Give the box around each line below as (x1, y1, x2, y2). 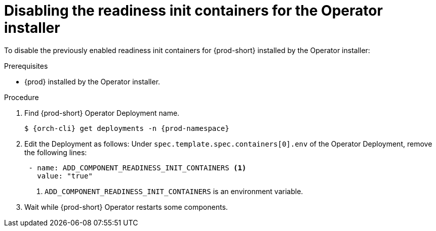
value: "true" (37, 171, 93, 180)
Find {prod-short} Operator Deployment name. (24, 108, 180, 117)
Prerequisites (4, 61, 48, 70)
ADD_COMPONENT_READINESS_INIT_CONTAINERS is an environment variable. (45, 187, 303, 196)
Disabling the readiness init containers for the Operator (4, 2, 383, 19)
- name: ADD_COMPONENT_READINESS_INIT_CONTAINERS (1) (28, 163, 247, 172)
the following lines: (24, 148, 87, 157)
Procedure (4, 93, 39, 102)
